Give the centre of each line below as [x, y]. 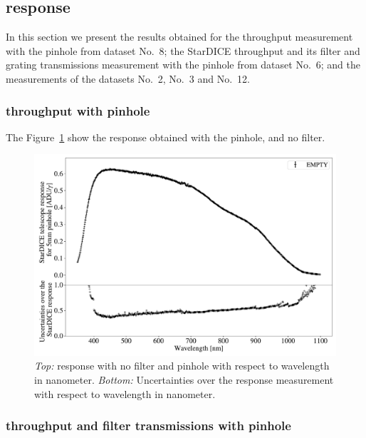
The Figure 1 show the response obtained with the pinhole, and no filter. [166, 137]
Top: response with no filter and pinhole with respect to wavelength [182, 366]
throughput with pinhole [78, 110]
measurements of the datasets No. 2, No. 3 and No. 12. [128, 78]
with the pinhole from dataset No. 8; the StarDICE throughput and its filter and [183, 50]
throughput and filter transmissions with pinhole [148, 426]
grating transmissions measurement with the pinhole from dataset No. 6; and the [183, 65]
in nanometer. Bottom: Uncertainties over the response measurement [184, 379]
